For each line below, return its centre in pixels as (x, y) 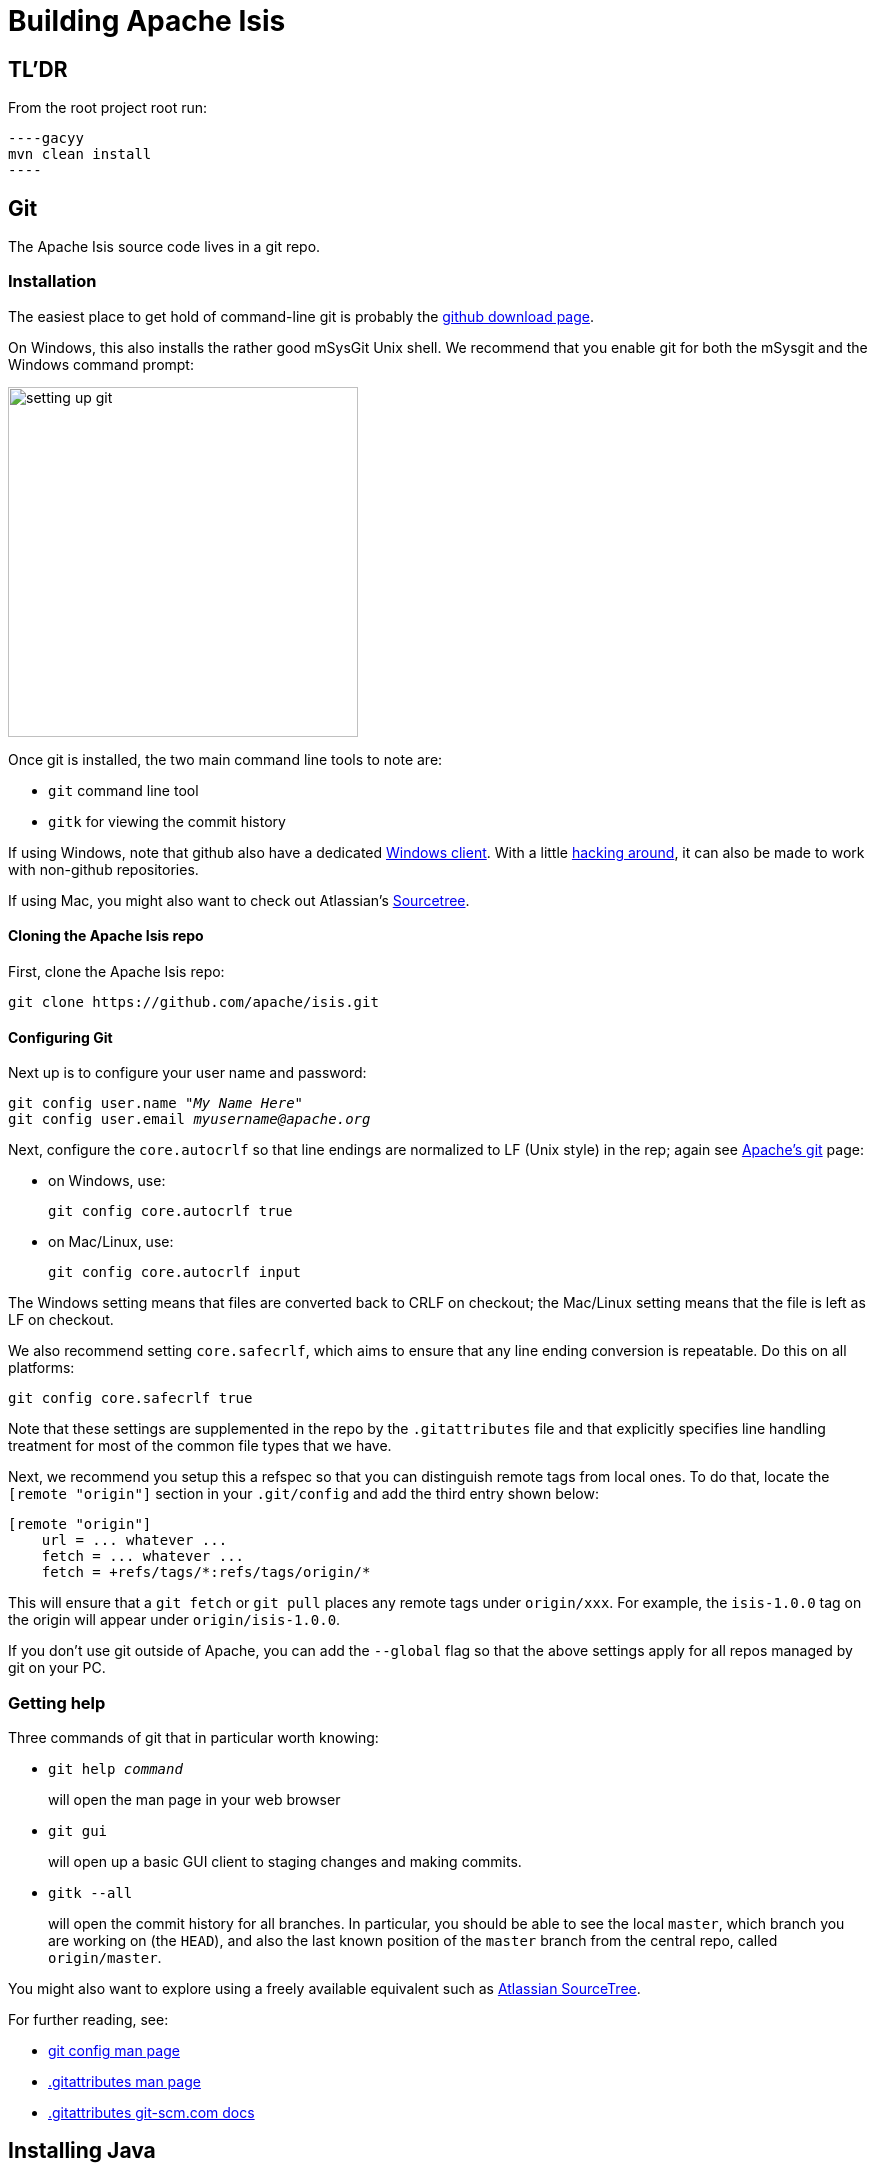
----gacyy (46, 138)
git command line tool (123, 790)
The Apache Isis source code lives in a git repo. (164, 247)
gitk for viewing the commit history (167, 821)
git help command (115, 1768)
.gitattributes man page (124, 2081)
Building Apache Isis (147, 21)
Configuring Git (60, 1037)
